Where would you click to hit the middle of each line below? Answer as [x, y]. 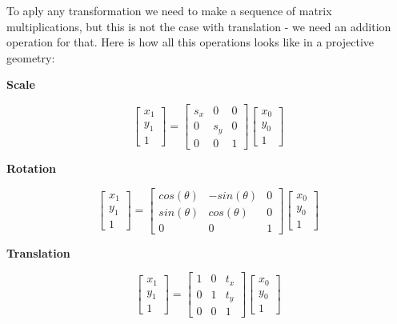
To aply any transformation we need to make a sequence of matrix [169, 10]
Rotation [31, 168]
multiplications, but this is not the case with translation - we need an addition [199, 26]
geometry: [31, 57]
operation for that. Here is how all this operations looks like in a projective [190, 42]
